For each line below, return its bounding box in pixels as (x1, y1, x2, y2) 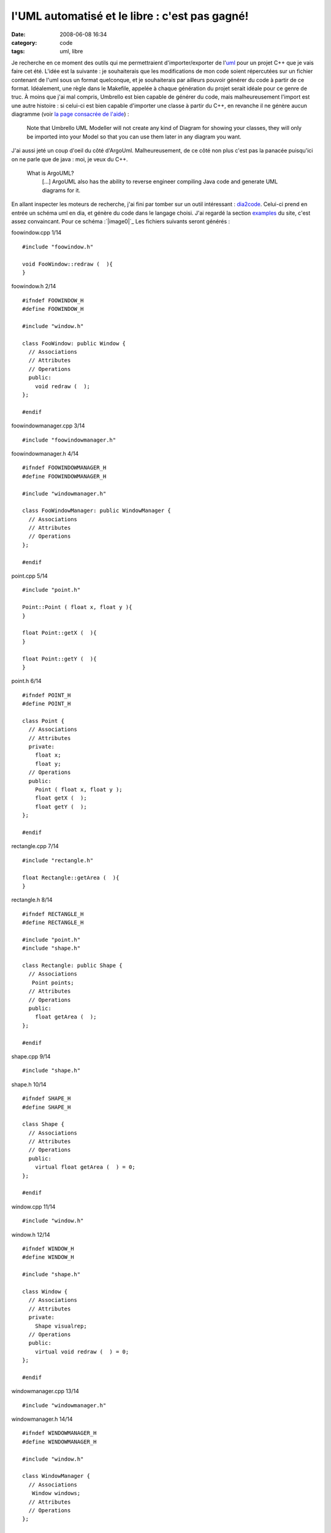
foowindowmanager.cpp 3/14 (11, 422, 85, 429)
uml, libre (59, 48, 83, 55)
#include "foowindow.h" (22, 243, 94, 250)
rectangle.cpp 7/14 (11, 843, 59, 850)
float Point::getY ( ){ (22, 655, 97, 662)
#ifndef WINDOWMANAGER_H (22, 1429, 97, 1437)
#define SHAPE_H (22, 1104, 71, 1111)
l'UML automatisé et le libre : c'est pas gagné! (11, 9, 249, 23)
